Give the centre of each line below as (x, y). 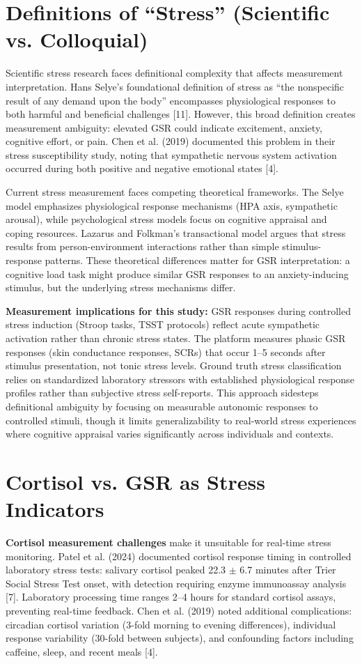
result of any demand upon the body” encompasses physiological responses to (171, 100)
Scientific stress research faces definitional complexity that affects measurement (174, 73)
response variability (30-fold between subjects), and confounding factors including (180, 638)
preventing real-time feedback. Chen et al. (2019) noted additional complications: (179, 611)
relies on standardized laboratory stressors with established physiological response (180, 379)
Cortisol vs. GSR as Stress (135, 481)
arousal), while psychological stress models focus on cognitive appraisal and (166, 219)
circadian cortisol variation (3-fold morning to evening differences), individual (171, 624)
